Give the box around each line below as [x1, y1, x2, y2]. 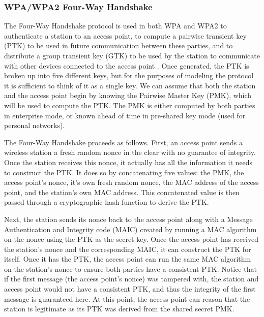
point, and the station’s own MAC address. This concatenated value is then [4, 186, 240, 197]
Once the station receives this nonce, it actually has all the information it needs [4, 156, 253, 167]
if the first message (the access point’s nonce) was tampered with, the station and [4, 273, 259, 284]
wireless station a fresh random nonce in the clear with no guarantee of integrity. [4, 147, 256, 157]
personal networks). [4, 120, 65, 131]
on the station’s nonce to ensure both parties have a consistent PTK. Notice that [4, 263, 257, 274]
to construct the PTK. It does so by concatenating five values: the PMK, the [4, 167, 244, 177]
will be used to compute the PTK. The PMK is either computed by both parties [4, 100, 255, 110]
